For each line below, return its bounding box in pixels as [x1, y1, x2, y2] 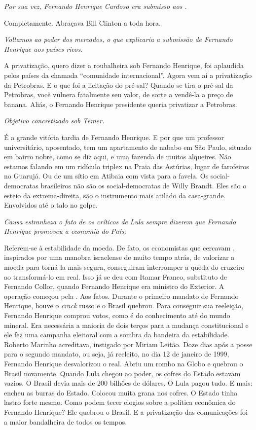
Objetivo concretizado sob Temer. [4, 115, 105, 126]
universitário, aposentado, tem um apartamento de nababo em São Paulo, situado [4, 142, 252, 152]
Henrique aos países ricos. [4, 43, 83, 54]
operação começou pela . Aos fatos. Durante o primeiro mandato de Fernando [4, 290, 239, 301]
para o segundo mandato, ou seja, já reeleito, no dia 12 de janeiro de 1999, [4, 349, 229, 359]
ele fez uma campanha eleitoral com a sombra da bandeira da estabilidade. [4, 329, 229, 340]
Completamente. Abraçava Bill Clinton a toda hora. [4, 17, 161, 28]
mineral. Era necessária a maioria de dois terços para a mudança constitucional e [4, 320, 249, 330]
